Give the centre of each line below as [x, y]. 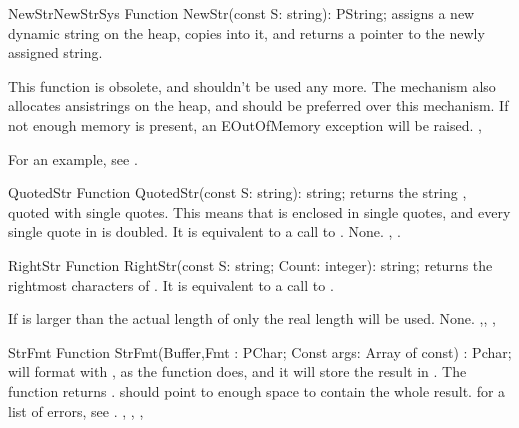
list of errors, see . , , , [76, 410]
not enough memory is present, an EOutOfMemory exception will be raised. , [245, 124]
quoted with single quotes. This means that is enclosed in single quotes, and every [259, 211]
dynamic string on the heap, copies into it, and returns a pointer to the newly [246, 32]
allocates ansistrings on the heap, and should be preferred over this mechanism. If [258, 105]
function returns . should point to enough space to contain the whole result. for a [257, 390]
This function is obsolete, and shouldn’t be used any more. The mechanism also [252, 85]
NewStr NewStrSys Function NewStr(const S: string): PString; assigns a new [241, 13]
